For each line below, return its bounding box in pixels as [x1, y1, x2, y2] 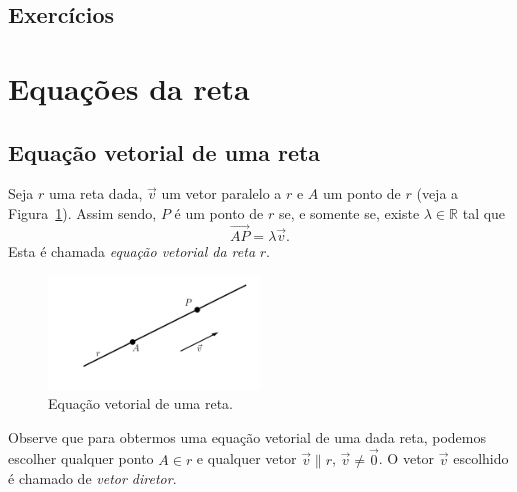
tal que [462, 202, 506, 223]
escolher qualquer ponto [8, 448, 154, 469]
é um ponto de [174, 202, 264, 223]
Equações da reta [8, 67, 250, 108]
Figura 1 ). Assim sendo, [8, 202, 157, 223]
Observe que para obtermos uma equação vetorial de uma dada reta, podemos [8, 426, 486, 447]
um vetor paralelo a [161, 183, 282, 204]
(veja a [416, 183, 459, 204]
